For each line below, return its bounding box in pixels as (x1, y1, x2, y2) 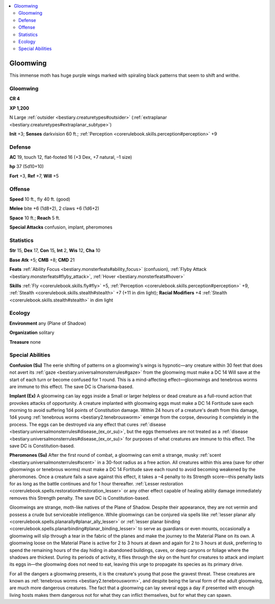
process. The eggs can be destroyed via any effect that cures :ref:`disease (9, 421, 167, 427)
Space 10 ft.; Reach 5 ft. (9, 214, 61, 221)
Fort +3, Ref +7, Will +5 (9, 173, 59, 179)
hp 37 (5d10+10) (9, 163, 44, 170)
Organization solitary (9, 330, 54, 336)
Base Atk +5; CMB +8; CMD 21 (9, 257, 75, 263)
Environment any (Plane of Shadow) (9, 320, 87, 326)
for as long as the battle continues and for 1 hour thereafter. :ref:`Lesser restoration (9, 480, 183, 486)
